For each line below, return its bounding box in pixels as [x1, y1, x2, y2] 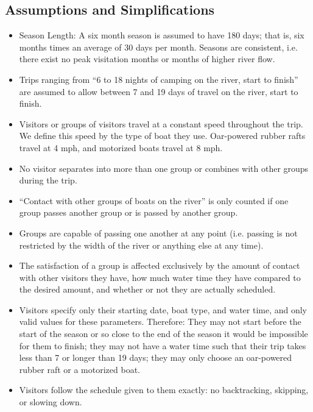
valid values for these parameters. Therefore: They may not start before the [19, 315, 301, 328]
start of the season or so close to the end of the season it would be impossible [19, 327, 308, 340]
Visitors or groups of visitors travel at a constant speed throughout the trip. [19, 117, 303, 130]
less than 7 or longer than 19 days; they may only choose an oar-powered [19, 351, 292, 364]
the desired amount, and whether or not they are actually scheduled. [19, 283, 276, 296]
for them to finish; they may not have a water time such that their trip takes [19, 339, 306, 352]
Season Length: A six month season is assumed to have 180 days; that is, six [19, 29, 304, 41]
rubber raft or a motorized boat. [19, 363, 140, 375]
